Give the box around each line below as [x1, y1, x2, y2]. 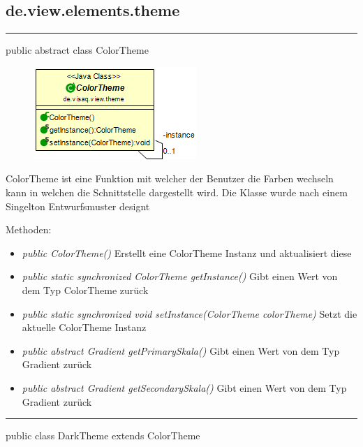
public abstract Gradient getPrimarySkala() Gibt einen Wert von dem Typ [22, 343, 340, 358]
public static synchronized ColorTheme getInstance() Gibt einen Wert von [22, 269, 338, 284]
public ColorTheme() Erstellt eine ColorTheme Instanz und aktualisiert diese [22, 245, 352, 260]
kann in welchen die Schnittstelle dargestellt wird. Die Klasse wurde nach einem [6, 184, 348, 199]
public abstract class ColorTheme [6, 43, 149, 57]
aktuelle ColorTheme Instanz [22, 320, 147, 335]
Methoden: [6, 222, 52, 237]
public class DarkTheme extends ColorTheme [6, 428, 200, 443]
